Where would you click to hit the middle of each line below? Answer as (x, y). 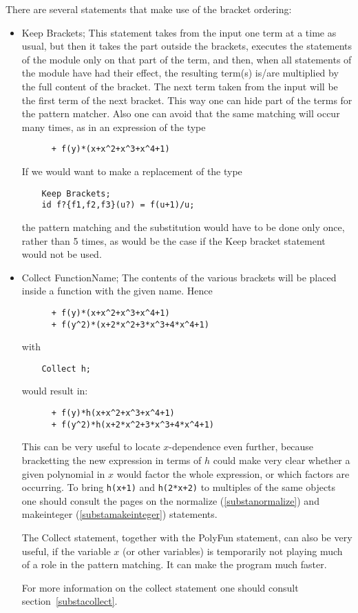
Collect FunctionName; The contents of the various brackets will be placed (179, 277)
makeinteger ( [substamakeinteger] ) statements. (119, 514)
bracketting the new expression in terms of (112, 460)
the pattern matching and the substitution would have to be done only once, (183, 227)
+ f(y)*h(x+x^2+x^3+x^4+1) (113, 413)
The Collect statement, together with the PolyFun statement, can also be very (187, 537)
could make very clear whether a (282, 460)
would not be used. (62, 254)
